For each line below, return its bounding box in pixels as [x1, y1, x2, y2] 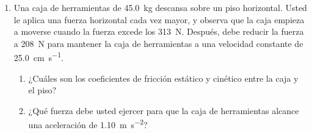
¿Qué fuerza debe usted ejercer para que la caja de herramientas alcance [28, 104, 299, 117]
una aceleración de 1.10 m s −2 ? [28, 117, 148, 131]
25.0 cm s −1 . [13, 49, 63, 64]
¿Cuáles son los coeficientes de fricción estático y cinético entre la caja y [28, 71, 299, 84]
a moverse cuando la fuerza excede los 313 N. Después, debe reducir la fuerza [13, 25, 304, 38]
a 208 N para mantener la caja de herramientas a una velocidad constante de [13, 37, 303, 49]
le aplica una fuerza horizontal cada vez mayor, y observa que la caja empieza [13, 13, 305, 26]
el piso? [28, 84, 57, 96]
